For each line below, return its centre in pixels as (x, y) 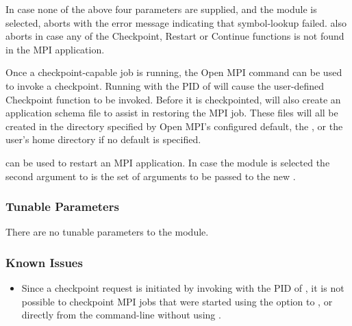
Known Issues (44, 262)
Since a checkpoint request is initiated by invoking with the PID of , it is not (183, 288)
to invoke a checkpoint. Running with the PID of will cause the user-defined (165, 85)
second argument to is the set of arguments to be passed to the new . (151, 176)
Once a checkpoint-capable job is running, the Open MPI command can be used (174, 72)
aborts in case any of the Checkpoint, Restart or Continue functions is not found (175, 36)
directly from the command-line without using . (121, 315)
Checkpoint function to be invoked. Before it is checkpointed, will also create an (173, 99)
